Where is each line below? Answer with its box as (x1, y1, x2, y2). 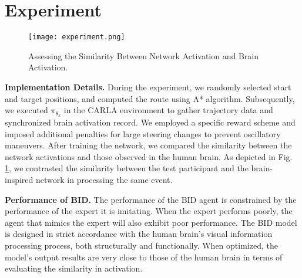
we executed (5, 104, 48, 116)
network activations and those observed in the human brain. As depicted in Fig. (5, 150, 293, 162)
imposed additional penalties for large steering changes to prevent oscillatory (5, 127, 281, 140)
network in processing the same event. (36, 173, 173, 185)
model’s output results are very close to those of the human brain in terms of (5, 250, 283, 263)
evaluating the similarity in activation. (5, 262, 143, 274)
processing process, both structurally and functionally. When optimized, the (5, 239, 278, 251)
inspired (5, 173, 33, 185)
